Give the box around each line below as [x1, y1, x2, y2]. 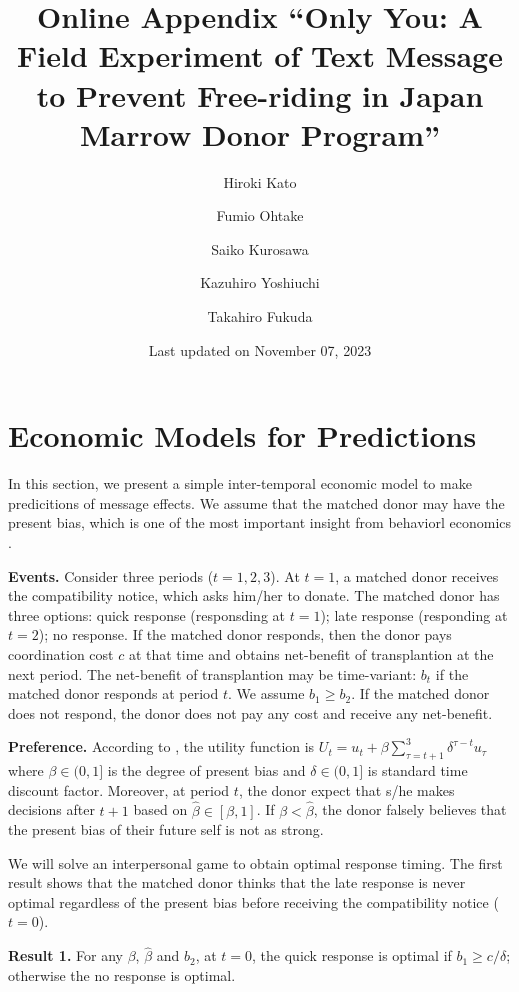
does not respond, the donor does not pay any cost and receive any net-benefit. [8, 702, 493, 723]
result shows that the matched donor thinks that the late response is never [8, 872, 466, 893]
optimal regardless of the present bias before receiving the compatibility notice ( [8, 891, 499, 912]
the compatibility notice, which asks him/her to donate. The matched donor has [8, 585, 500, 606]
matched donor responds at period [8, 683, 219, 704]
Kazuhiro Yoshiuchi [200, 272, 320, 293]
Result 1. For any [8, 945, 123, 966]
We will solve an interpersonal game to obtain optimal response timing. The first [8, 852, 503, 873]
